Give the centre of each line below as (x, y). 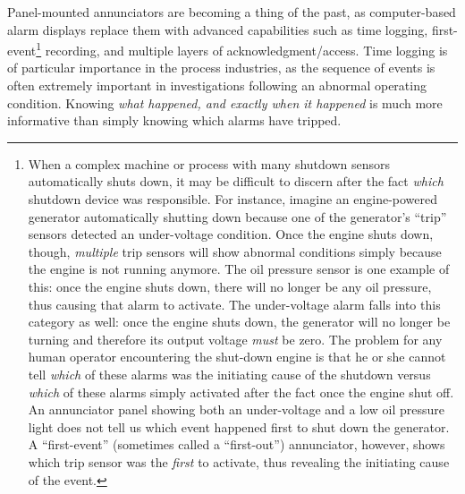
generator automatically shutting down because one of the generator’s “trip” (237, 216)
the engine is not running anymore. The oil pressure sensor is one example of (239, 269)
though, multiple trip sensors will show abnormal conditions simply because (235, 251)
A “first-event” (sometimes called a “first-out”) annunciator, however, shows (237, 444)
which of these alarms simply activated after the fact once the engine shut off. (241, 392)
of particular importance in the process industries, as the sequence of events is (221, 68)
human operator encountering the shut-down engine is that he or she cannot (237, 357)
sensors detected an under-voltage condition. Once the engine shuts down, (231, 234)
